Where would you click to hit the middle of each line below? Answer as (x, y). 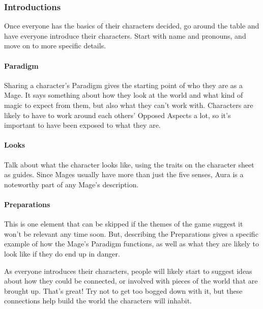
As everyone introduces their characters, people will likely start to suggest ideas (128, 271)
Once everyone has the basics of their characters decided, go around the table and (132, 26)
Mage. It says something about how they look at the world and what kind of (124, 95)
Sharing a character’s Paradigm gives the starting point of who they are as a (123, 85)
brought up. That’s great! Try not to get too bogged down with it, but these (123, 290)
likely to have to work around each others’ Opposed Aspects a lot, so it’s (118, 115)
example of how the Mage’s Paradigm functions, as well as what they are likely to (132, 244)
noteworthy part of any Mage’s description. (71, 184)
